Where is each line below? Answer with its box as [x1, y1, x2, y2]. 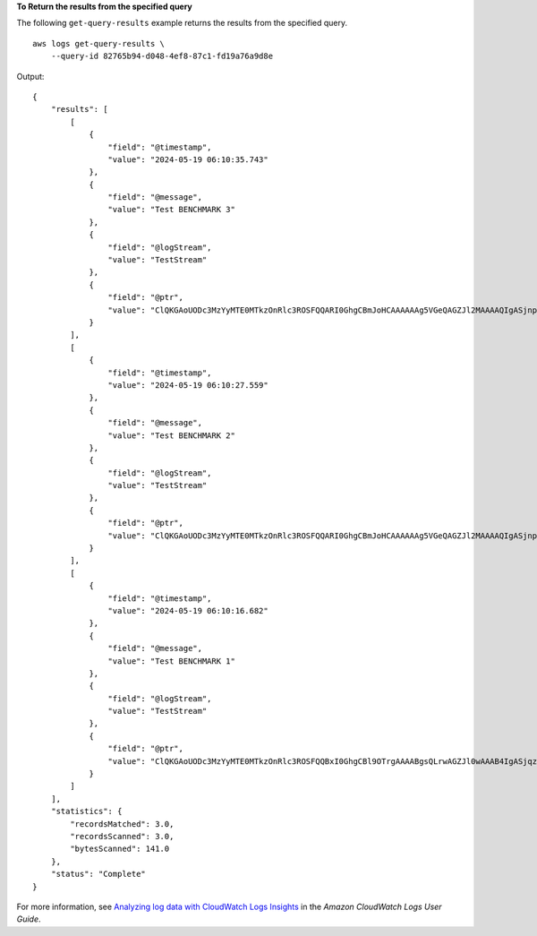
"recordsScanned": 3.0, [70, 831, 175, 841]
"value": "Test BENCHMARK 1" [107, 656, 236, 666]
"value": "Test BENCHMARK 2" [107, 430, 236, 441]
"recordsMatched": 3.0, [70, 819, 175, 829]
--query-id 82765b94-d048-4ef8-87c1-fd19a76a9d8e [50, 51, 273, 62]
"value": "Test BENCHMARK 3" [107, 204, 236, 215]
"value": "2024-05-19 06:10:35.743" [107, 154, 268, 165]
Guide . [16, 914, 41, 924]
